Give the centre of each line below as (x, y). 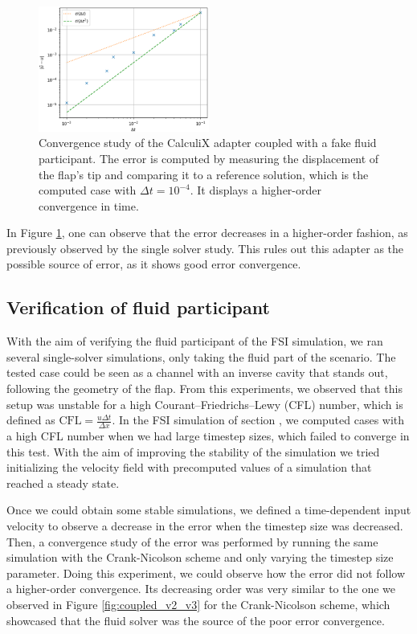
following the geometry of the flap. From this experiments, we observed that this (204, 389)
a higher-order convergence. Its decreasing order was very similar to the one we (201, 589)
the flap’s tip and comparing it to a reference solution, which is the (204, 174)
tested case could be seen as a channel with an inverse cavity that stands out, (197, 372)
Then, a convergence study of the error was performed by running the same (192, 541)
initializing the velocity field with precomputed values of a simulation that (189, 467)
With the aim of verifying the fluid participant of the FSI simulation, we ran (195, 341)
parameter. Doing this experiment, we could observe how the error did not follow (206, 573)
